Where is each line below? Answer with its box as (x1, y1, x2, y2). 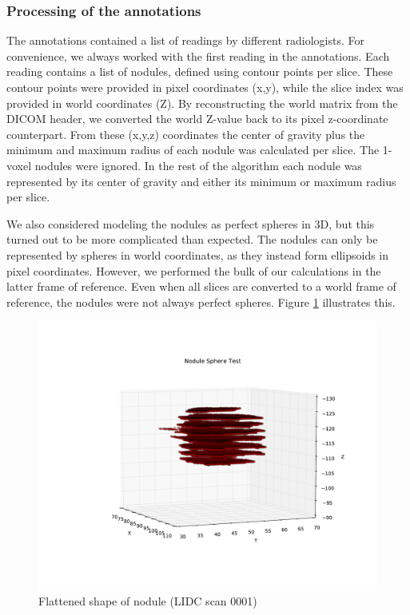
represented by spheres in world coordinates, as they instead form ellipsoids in (6, 246, 389, 263)
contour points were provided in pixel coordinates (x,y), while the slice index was (6, 79, 404, 95)
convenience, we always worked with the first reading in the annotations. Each (6, 47, 390, 64)
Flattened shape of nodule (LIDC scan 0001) (38, 593, 257, 609)
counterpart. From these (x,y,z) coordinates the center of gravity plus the (6, 125, 365, 142)
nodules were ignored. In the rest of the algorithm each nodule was (34, 157, 362, 173)
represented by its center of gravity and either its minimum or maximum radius (6, 173, 396, 189)
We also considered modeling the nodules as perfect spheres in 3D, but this (6, 215, 375, 232)
